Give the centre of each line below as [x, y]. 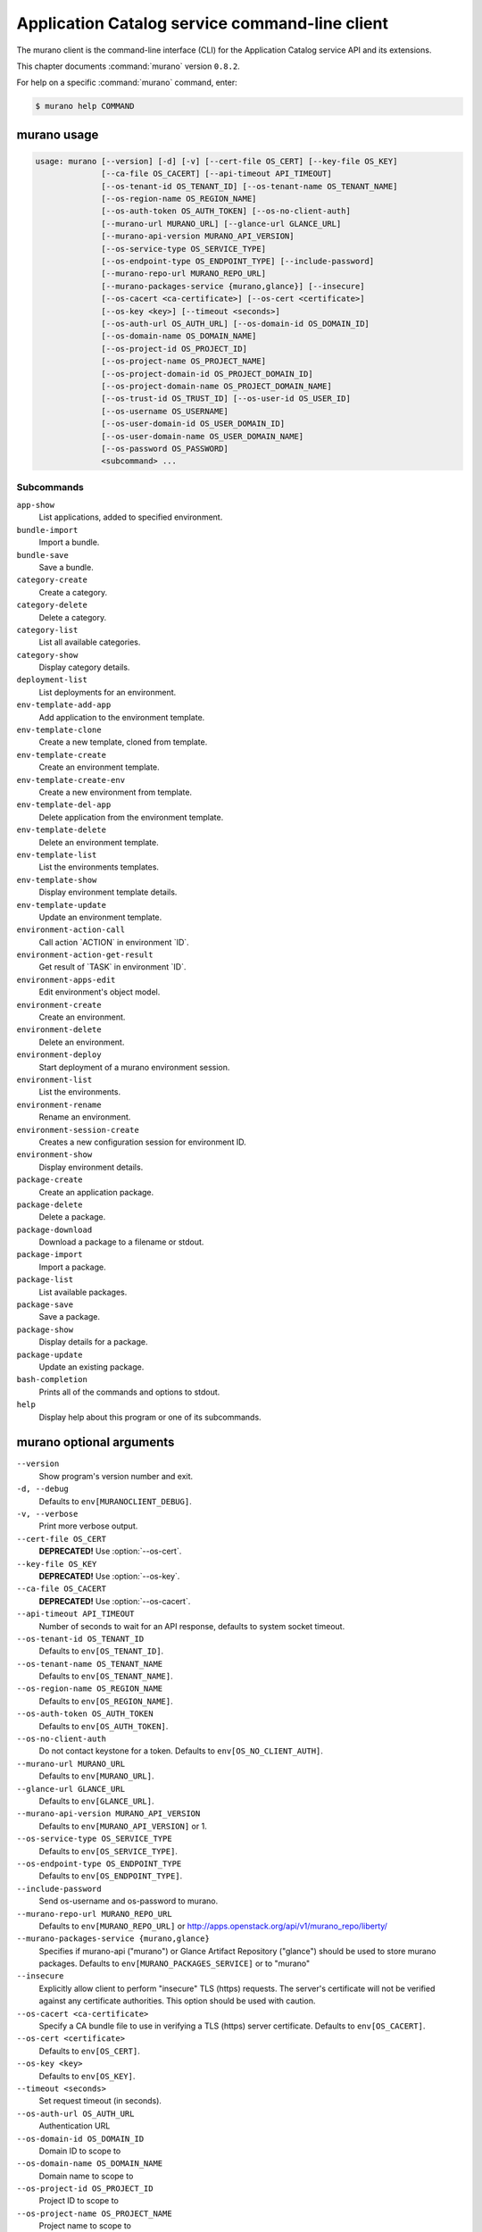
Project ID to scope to [79, 2201]
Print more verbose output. [88, 1526]
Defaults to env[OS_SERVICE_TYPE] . [108, 1851]
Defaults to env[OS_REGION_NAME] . [106, 1701]
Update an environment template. [100, 917]
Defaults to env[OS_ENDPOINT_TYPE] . [111, 1876]
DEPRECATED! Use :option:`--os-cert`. [110, 1551]
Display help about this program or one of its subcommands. [150, 1417]
